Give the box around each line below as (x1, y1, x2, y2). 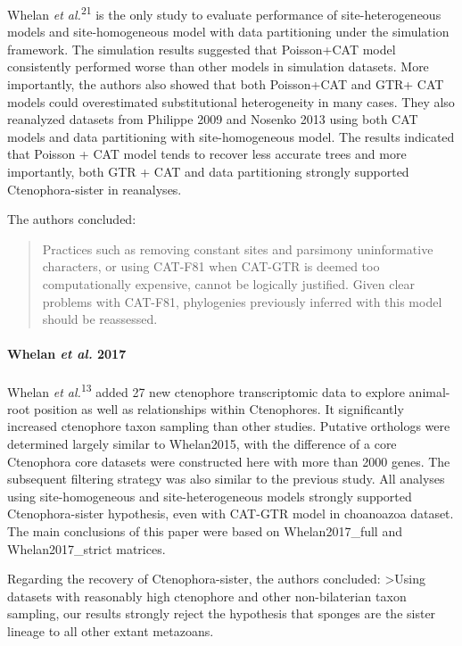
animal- (408, 382, 450, 401)
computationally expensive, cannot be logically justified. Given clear (42, 274, 416, 293)
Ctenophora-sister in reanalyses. (7, 179, 182, 198)
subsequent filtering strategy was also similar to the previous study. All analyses (7, 469, 445, 488)
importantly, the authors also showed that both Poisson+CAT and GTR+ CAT (7, 75, 444, 94)
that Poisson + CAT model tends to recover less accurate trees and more (7, 145, 407, 163)
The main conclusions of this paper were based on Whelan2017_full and (7, 521, 402, 540)
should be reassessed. (42, 310, 158, 328)
